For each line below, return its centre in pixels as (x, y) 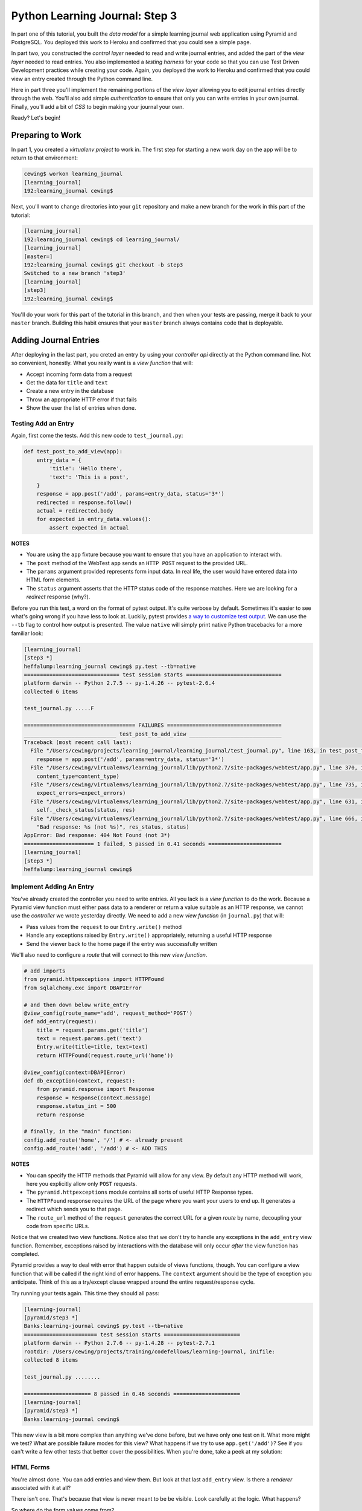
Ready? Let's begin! (36, 118)
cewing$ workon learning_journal (73, 174)
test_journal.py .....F (59, 708)
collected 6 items (51, 691)
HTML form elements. (53, 580)
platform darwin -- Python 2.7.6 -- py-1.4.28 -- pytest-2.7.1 (119, 1343)
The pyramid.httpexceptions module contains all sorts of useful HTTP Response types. (140, 1192)
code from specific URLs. (58, 1226)
